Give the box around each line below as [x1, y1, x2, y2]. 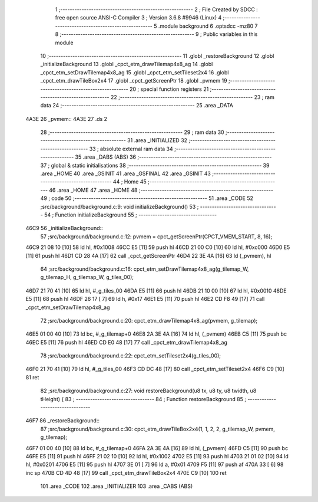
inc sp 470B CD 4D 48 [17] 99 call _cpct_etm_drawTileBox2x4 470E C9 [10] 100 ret [25, 469, 227, 476]
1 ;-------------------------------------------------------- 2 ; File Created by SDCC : [55, 6, 259, 13]
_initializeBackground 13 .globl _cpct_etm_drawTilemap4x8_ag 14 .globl [40, 61, 213, 68]
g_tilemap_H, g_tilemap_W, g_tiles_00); [40, 274, 134, 281]
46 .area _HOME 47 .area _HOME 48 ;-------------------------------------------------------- [49, 186, 274, 193]
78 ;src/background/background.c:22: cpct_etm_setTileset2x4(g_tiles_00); [40, 352, 221, 359]
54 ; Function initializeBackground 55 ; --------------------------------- [44, 211, 217, 218]
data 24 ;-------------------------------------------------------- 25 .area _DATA [40, 102, 234, 109]
